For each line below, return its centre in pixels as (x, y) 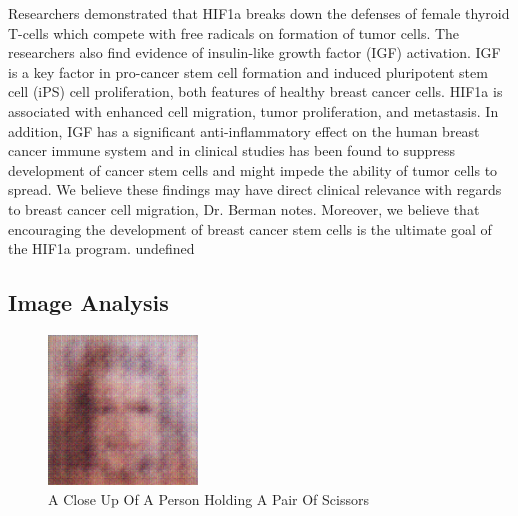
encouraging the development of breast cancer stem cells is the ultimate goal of (250, 228)
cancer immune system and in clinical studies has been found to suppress (232, 150)
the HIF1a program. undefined (101, 248)
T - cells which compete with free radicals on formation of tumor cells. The (234, 32)
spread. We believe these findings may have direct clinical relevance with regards (255, 189)
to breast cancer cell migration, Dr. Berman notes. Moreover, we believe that (244, 208)
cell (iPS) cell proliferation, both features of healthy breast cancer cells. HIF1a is (255, 91)
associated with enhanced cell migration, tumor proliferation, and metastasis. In (253, 110)
